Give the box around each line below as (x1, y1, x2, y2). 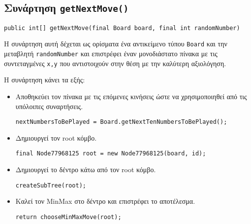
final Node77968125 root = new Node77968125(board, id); (15, 150, 206, 157)
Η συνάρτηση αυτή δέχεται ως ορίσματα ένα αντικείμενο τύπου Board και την (4, 38, 227, 49)
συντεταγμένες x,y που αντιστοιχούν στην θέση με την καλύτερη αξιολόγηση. (4, 58, 226, 68)
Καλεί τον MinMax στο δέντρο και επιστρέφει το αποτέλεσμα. (15, 196, 195, 206)
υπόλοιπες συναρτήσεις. (15, 101, 83, 111)
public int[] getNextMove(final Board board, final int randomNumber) (4, 24, 240, 32)
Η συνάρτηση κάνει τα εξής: (4, 75, 85, 85)
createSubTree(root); (15, 182, 86, 189)
